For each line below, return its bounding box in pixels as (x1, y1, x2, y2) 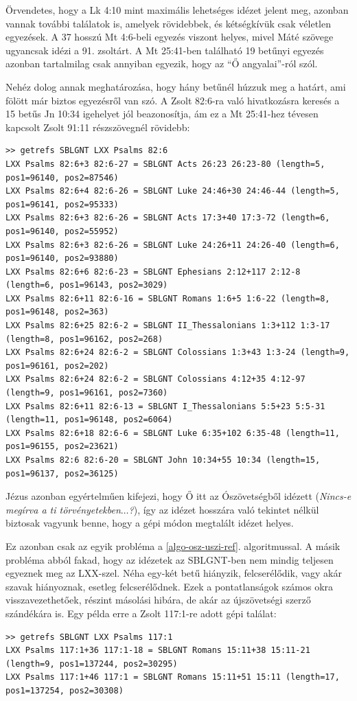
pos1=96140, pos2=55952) (5, 226, 119, 236)
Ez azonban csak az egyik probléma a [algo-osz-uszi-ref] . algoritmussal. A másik (5, 538, 341, 553)
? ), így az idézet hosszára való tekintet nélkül (128, 502, 319, 516)
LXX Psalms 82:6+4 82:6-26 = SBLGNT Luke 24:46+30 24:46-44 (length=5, (5, 186, 340, 196)
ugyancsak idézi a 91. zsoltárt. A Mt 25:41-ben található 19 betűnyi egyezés (5, 43, 324, 57)
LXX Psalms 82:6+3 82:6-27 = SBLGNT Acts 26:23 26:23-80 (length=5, (5, 159, 325, 169)
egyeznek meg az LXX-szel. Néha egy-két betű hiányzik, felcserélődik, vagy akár (5, 566, 342, 580)
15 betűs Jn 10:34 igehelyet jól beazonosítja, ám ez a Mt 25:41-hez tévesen (5, 106, 319, 121)
